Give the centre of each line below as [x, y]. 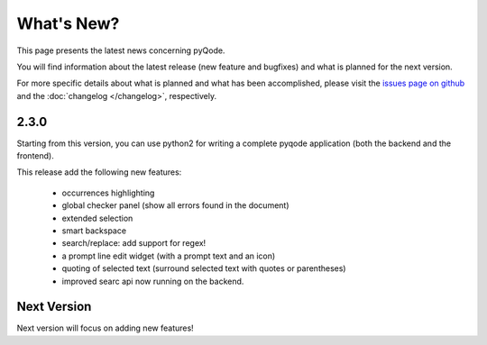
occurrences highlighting [108, 193]
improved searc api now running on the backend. [153, 281]
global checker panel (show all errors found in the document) [175, 205]
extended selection [97, 218]
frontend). [35, 156]
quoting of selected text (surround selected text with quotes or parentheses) [204, 268]
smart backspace [94, 231]
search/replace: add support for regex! [134, 243]
